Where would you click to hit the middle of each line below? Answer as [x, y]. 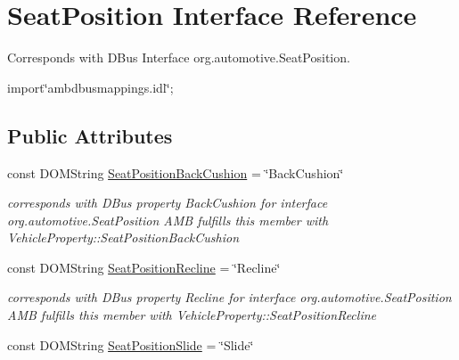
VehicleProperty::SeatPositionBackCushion [123, 237]
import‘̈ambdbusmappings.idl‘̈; [90, 87]
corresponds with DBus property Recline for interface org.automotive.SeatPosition [229, 297]
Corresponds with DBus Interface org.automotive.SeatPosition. [179, 57]
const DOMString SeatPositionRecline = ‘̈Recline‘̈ [144, 267]
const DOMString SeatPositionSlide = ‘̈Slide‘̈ [131, 344]
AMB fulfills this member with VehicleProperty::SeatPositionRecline [192, 315]
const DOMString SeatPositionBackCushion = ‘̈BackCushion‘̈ [176, 172]
